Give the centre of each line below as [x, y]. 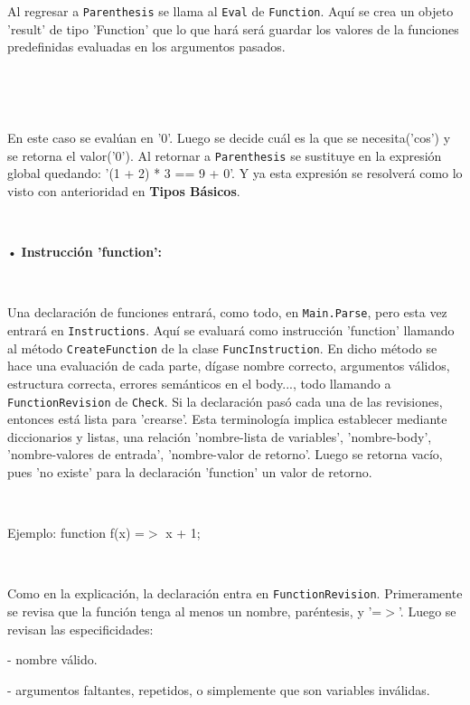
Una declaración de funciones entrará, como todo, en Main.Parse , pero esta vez [227, 312]
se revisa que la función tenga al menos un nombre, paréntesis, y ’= [195, 611]
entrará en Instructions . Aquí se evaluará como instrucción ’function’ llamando [231, 330]
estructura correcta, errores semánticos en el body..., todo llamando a [199, 383]
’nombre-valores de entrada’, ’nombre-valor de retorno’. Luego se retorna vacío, [225, 454]
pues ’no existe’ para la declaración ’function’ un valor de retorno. [190, 472]
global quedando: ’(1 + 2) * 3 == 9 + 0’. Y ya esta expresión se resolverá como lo [235, 173]
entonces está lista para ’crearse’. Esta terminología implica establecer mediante [227, 419]
